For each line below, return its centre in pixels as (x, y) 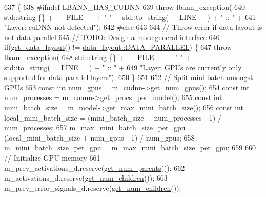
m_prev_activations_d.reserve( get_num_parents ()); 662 (95, 168)
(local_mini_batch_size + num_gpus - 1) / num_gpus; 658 (99, 137)
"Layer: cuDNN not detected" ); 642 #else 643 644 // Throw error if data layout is (133, 27)
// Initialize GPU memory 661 (52, 157)
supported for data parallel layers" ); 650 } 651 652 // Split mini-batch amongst (129, 77)
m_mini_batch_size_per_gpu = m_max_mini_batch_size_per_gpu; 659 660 (130, 147)
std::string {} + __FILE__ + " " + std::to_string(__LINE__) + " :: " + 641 (130, 17)
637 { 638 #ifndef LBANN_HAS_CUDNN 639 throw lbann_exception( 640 (125, 7)
